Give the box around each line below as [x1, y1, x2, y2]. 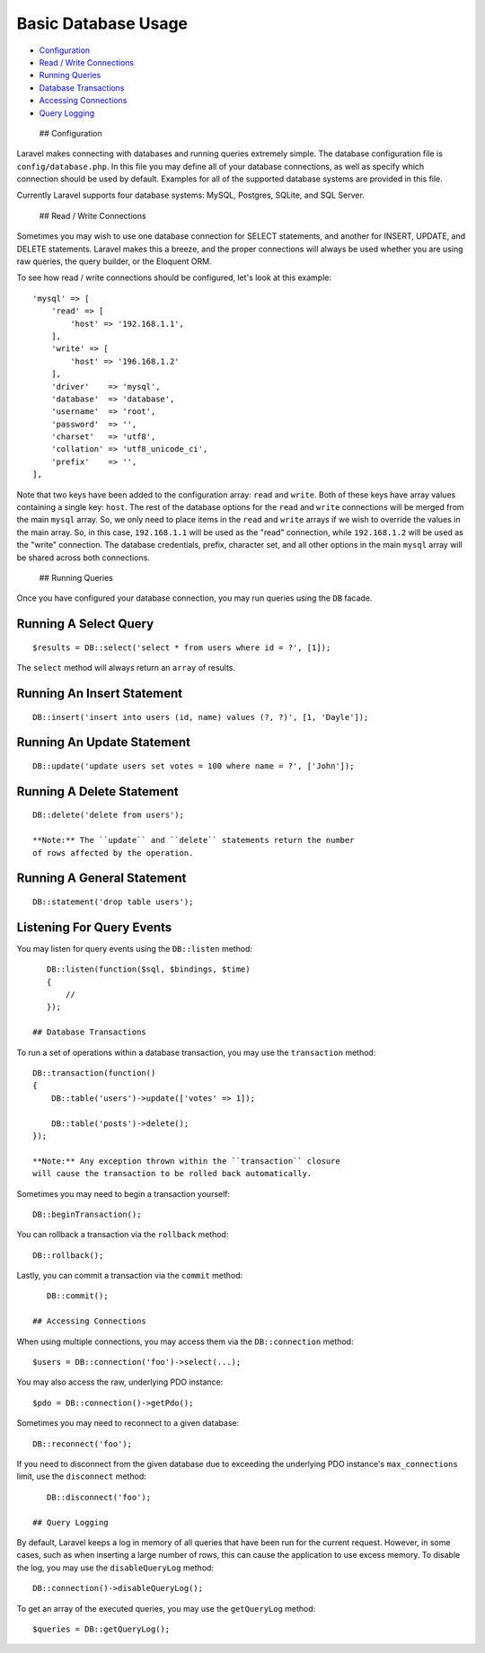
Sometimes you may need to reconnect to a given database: [16, 1418, 240, 1429]
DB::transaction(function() [32, 1068, 156, 1078]
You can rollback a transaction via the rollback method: [16, 1229, 229, 1240]
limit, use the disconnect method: [16, 1471, 147, 1482]
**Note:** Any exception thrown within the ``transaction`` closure [32, 1156, 340, 1166]
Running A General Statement [16, 871, 187, 886]
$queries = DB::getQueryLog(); [32, 1623, 171, 1634]
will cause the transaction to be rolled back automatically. [32, 1168, 313, 1179]
